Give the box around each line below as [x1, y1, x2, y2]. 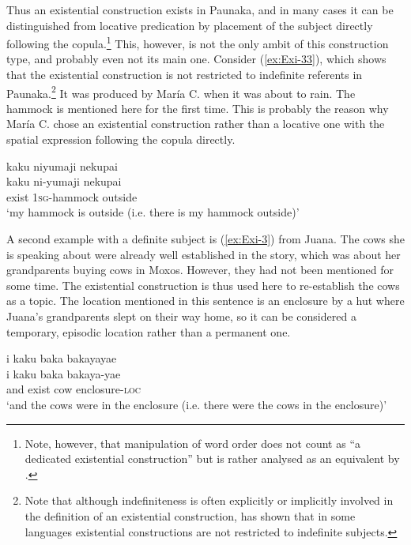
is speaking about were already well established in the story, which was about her [6, 246, 401, 262]
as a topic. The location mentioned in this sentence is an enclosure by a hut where [6, 292, 405, 309]
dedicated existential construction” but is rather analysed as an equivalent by [25, 450, 400, 467]
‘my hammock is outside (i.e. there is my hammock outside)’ [6, 204, 300, 220]
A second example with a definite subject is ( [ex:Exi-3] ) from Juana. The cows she [6, 231, 405, 247]
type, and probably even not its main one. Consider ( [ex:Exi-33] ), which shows [6, 51, 386, 67]
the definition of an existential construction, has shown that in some [25, 507, 356, 524]
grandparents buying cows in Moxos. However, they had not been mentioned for [6, 261, 394, 278]
